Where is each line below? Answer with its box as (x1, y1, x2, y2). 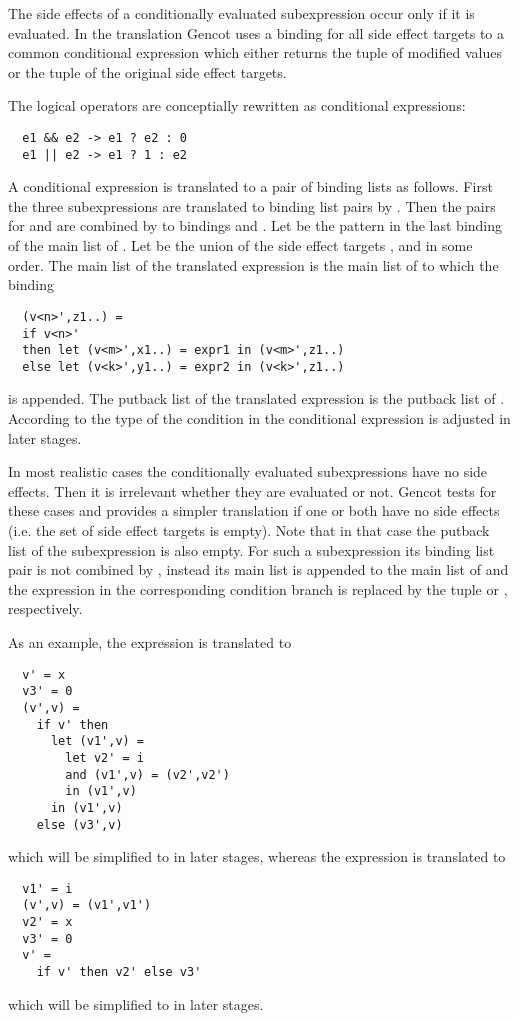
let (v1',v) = (50, 734, 145, 749)
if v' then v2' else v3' (36, 965, 202, 980)
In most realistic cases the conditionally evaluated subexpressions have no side (8, 461, 488, 482)
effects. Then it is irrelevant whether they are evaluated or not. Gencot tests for (8, 480, 497, 501)
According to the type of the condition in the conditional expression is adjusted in (8, 408, 511, 429)
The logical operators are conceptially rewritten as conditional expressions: (8, 95, 466, 116)
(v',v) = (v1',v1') (22, 898, 152, 913)
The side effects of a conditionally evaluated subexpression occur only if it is (8, 3, 475, 23)
